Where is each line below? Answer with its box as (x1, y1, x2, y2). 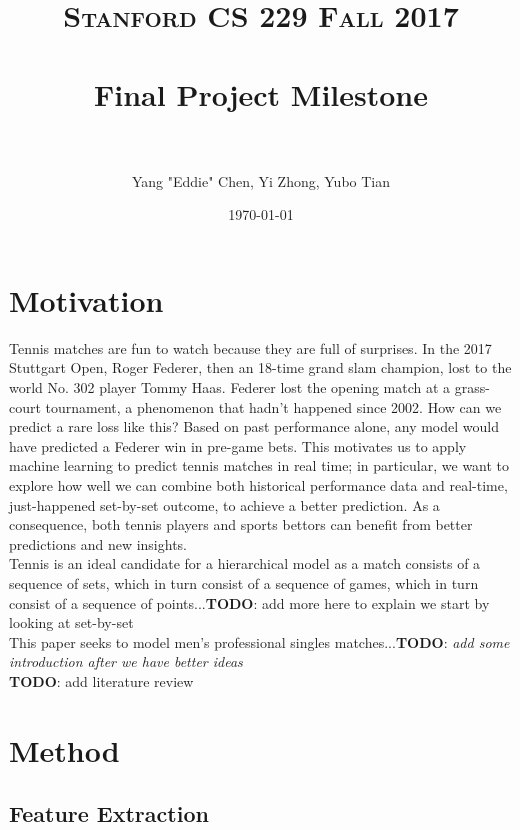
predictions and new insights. (9, 533, 188, 554)
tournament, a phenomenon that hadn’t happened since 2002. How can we (45, 396, 502, 417)
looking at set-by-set (9, 612, 134, 633)
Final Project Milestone (94, 73, 428, 114)
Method (9, 729, 120, 770)
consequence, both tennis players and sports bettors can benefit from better (9, 514, 473, 535)
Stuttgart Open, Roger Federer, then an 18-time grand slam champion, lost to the (9, 357, 512, 378)
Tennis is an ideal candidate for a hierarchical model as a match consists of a (9, 553, 481, 574)
